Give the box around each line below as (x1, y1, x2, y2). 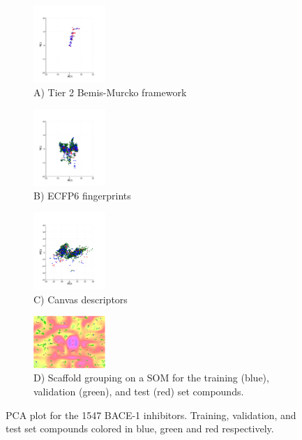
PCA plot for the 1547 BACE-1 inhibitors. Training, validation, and (6, 407, 296, 422)
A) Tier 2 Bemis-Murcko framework (33, 84, 187, 99)
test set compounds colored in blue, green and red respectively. (6, 421, 274, 436)
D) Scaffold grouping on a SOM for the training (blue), (33, 370, 269, 385)
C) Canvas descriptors (33, 291, 128, 306)
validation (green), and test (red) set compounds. (33, 384, 244, 398)
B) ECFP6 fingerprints (33, 188, 131, 203)
